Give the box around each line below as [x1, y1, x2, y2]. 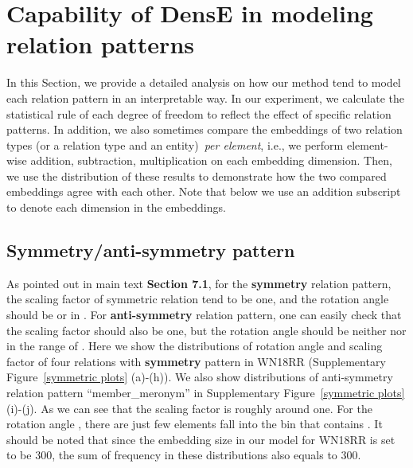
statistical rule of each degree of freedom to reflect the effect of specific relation [6, 105, 392, 122]
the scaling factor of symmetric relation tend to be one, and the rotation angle [6, 291, 389, 307]
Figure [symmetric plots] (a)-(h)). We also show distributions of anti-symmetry [6, 369, 393, 385]
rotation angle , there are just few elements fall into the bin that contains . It [6, 415, 383, 432]
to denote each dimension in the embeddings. [6, 199, 226, 216]
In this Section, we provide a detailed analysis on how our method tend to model [6, 74, 401, 91]
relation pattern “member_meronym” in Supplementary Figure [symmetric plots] [6, 384, 405, 401]
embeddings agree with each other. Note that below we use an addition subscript [6, 183, 401, 200]
